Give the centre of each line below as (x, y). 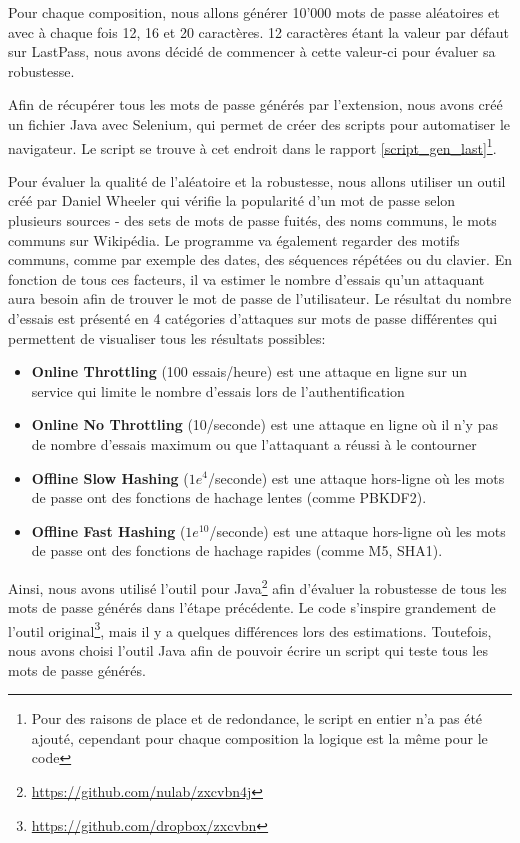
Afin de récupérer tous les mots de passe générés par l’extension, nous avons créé (255, 104)
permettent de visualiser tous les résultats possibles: (167, 337)
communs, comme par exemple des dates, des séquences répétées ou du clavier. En (260, 259)
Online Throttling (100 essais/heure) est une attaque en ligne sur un (249, 371)
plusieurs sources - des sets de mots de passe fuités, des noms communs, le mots (252, 220)
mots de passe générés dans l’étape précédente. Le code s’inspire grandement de (252, 607)
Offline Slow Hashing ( (110, 477)
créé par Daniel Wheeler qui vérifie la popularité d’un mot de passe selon (232, 200)
